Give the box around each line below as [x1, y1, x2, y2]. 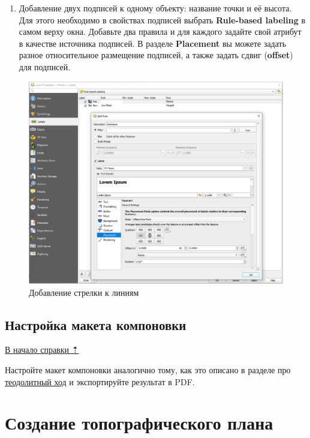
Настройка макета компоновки [5, 315, 186, 334]
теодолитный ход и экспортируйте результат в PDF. [5, 375, 195, 388]
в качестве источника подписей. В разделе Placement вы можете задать [19, 37, 287, 49]
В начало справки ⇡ [5, 343, 79, 356]
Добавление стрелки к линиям [29, 286, 139, 298]
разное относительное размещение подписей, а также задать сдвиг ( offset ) [19, 49, 293, 61]
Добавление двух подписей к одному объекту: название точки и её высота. [19, 2, 292, 14]
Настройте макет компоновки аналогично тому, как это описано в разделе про [5, 364, 291, 376]
